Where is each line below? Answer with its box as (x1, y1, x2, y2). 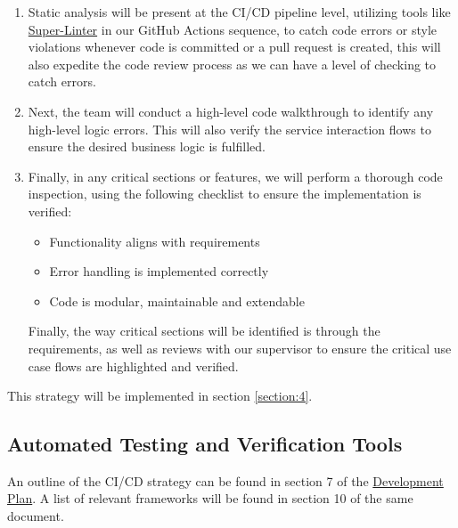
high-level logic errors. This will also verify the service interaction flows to (28, 119, 431, 138)
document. (7, 507, 64, 525)
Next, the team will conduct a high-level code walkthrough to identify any (28, 102, 434, 120)
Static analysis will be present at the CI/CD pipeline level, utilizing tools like (28, 3, 451, 20)
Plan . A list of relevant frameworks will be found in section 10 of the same (7, 489, 413, 508)
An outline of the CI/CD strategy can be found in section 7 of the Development (7, 471, 444, 490)
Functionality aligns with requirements (49, 232, 260, 250)
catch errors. (28, 72, 96, 91)
